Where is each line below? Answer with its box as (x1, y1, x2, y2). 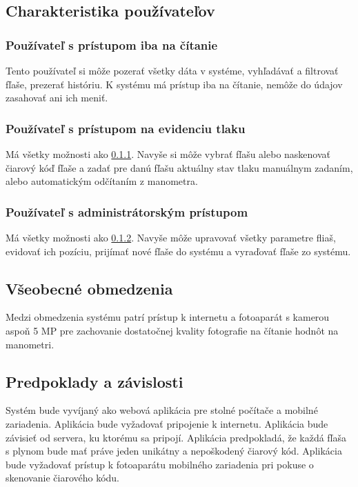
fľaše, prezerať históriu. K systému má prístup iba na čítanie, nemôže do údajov (6, 77, 343, 91)
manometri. (6, 337, 54, 351)
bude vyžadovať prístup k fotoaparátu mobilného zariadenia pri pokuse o (6, 457, 314, 471)
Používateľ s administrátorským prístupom (6, 203, 248, 220)
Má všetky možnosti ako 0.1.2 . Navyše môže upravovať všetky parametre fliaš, (6, 230, 336, 244)
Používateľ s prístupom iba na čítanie (6, 36, 218, 53)
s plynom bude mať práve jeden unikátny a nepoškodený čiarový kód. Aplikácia (6, 444, 342, 458)
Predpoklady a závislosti (6, 370, 183, 392)
